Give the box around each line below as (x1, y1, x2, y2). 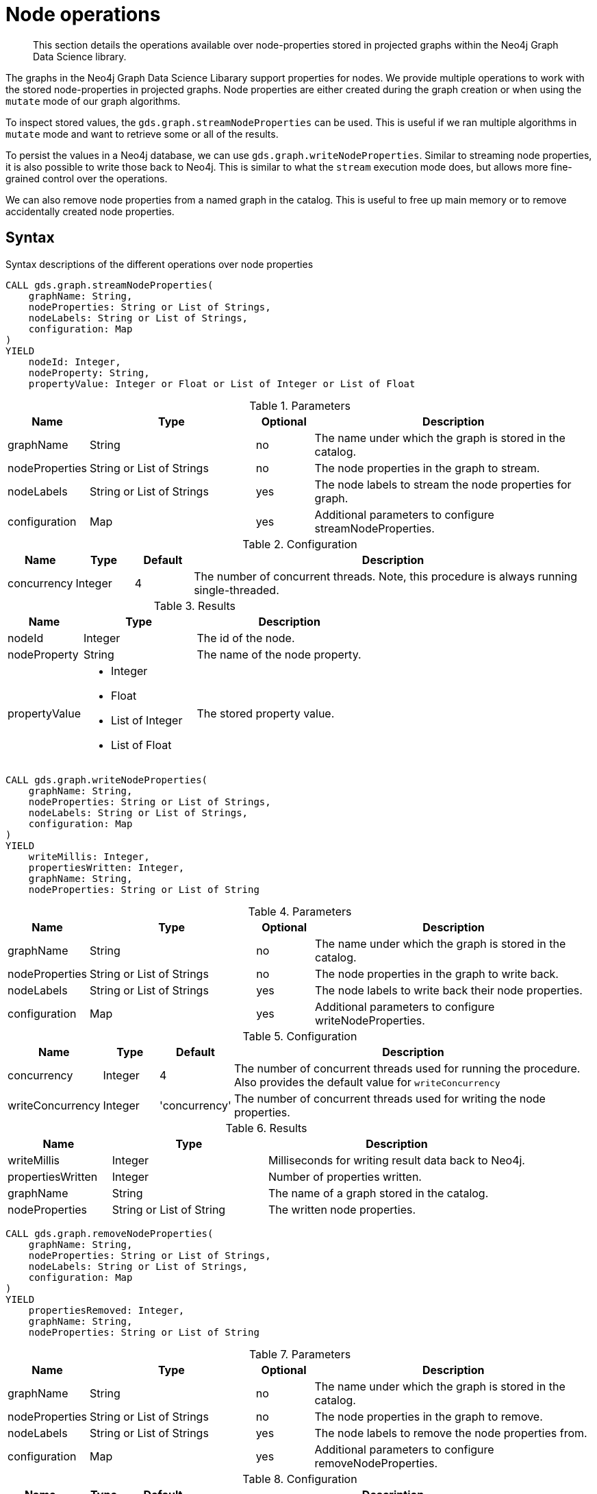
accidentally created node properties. (5, 205, 175, 217)
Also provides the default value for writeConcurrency (233, 1075, 500, 1089)
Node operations (5, 3, 161, 26)
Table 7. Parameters (249, 1347, 351, 1361)
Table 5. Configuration (242, 1029, 357, 1043)
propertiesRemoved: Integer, (28, 1304, 185, 1316)
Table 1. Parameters (249, 398, 351, 413)
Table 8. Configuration (242, 1471, 357, 1486)
